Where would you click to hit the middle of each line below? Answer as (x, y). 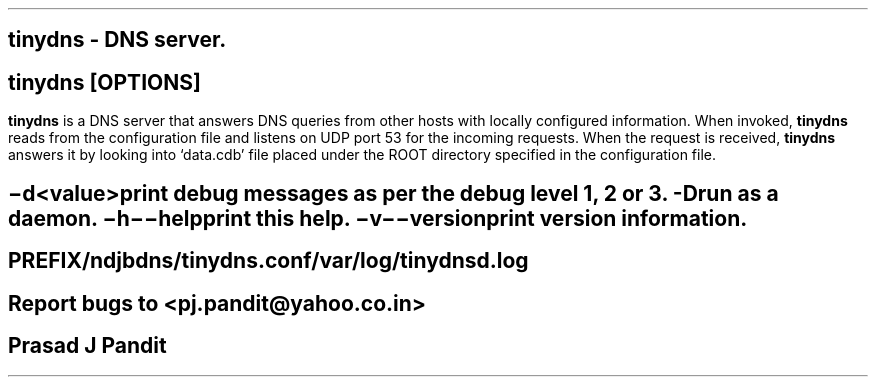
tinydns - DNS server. (117, 40)
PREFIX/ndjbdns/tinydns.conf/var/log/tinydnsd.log (268, 261)
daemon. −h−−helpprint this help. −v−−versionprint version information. (378, 218)
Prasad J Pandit (87, 345)
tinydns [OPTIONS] (104, 82)
